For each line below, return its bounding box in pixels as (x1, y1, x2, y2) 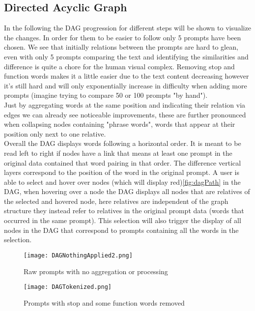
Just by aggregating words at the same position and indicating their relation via (4, 99, 246, 110)
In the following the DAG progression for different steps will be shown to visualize (4, 23, 251, 33)
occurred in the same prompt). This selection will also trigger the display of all (4, 215, 241, 226)
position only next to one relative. (4, 128, 106, 139)
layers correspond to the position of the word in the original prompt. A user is (4, 167, 240, 177)
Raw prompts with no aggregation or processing (24, 266, 168, 276)
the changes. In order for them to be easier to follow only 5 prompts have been (4, 32, 241, 42)
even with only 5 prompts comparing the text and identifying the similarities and (4, 51, 249, 61)
